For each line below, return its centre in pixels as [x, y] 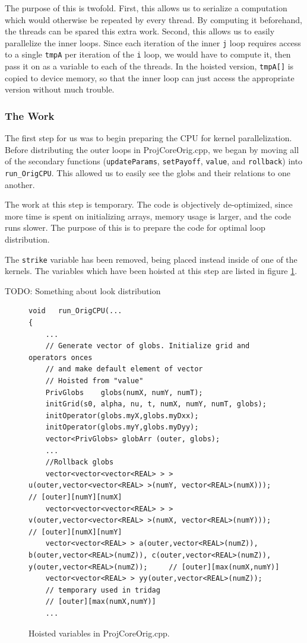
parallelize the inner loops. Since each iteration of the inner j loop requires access [153, 42]
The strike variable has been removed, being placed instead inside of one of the [151, 259]
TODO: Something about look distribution [83, 290]
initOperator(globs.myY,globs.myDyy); [122, 427]
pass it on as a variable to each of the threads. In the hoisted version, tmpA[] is [149, 66]
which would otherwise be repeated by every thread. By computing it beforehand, [153, 19]
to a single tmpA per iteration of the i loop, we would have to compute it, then [148, 54]
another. [20, 184]
